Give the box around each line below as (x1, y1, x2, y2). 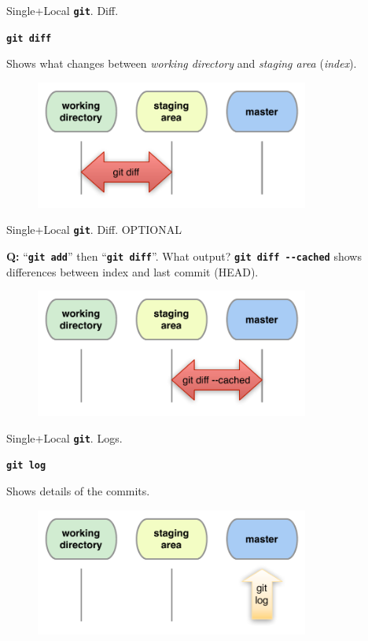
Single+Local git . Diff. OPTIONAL (6, 221, 182, 238)
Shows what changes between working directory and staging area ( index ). (6, 55, 357, 72)
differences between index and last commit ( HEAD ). (6, 263, 259, 280)
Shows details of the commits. (6, 482, 150, 498)
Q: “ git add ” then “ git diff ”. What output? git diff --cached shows (6, 247, 362, 264)
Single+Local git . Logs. (6, 429, 123, 446)
